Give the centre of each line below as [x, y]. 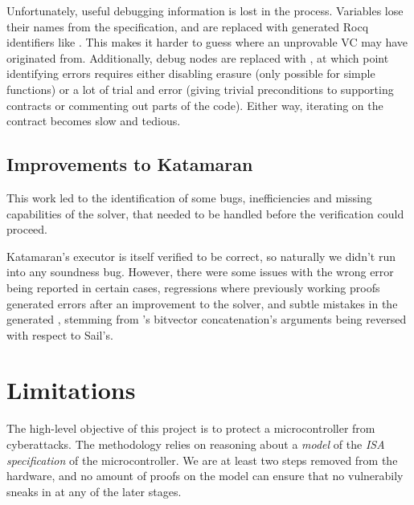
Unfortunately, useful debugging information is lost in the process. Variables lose [205, 10]
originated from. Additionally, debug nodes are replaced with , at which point [198, 57]
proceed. [27, 229]
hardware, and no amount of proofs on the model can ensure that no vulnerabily [205, 476]
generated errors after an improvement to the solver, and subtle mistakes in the [202, 303]
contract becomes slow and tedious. [94, 121]
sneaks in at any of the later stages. [94, 491]
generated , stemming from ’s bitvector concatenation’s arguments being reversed [207, 319]
